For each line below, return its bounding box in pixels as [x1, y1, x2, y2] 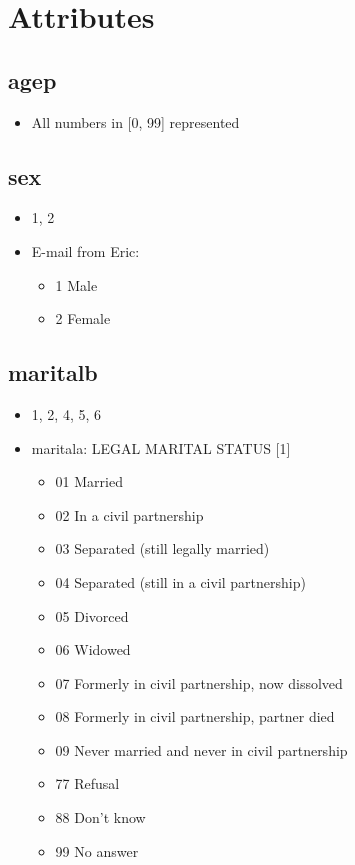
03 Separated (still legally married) [55, 538, 270, 559]
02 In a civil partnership [55, 504, 204, 525]
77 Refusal [55, 773, 120, 794]
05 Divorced [55, 605, 129, 626]
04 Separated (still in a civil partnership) [55, 571, 306, 592]
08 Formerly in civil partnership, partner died [55, 706, 335, 727]
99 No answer [55, 840, 139, 861]
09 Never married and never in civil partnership [55, 739, 348, 760]
